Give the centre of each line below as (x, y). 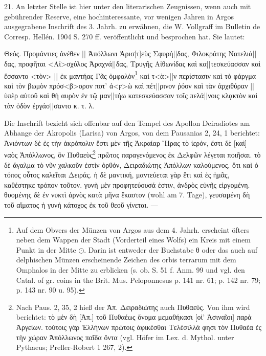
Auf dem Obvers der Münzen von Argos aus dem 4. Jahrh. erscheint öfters (133, 229)
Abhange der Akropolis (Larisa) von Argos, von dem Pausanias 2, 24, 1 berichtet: (132, 133)
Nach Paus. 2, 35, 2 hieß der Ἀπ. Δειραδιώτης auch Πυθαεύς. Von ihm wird (133, 307)
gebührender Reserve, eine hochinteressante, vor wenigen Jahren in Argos (119, 16)
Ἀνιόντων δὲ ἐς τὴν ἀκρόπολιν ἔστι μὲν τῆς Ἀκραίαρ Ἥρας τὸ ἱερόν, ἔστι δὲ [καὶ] (126, 142)
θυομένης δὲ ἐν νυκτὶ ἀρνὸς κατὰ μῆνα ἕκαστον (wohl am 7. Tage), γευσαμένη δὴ (127, 195)
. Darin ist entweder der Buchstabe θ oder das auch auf (171, 249)
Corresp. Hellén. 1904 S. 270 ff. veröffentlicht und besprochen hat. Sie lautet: (125, 36)
